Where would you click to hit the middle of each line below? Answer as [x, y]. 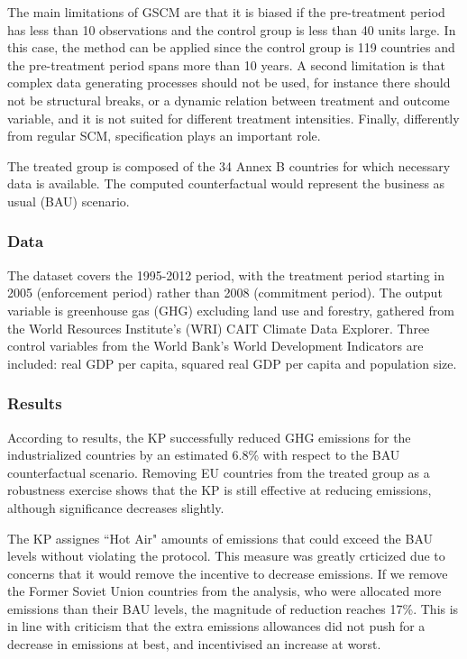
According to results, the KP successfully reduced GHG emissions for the [209, 437]
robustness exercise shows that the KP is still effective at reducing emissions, [220, 490]
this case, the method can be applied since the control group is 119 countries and [231, 47]
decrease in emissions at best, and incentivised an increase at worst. [194, 644]
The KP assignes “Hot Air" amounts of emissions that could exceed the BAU [220, 538]
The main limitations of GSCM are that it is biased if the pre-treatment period [226, 12]
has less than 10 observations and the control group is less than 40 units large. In [232, 29]
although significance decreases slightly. [116, 507]
